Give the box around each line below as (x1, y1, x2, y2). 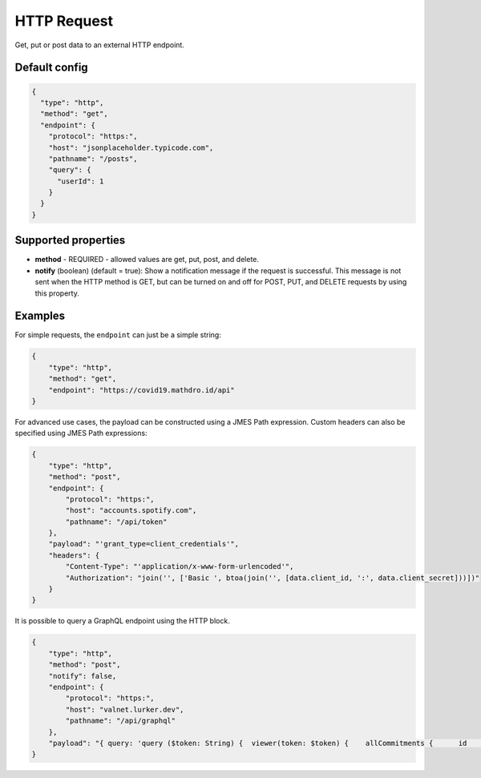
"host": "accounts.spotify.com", (65, 506, 197, 515)
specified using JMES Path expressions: (14, 429, 148, 438)
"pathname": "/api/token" (65, 517, 168, 526)
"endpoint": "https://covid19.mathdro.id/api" (48, 385, 236, 394)
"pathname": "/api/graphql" (65, 716, 176, 725)
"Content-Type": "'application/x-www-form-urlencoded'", (65, 562, 294, 571)
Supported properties (14, 233, 126, 248)
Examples (14, 309, 66, 323)
